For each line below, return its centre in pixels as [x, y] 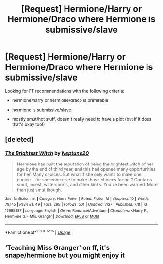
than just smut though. [39, 190]
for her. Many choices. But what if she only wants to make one [79, 174]
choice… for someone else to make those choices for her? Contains [84, 179]
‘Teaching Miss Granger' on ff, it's [57, 248]
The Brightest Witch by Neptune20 [47, 153]
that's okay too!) [28, 124]
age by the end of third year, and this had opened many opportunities [86, 169]
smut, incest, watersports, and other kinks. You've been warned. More [87, 184]
